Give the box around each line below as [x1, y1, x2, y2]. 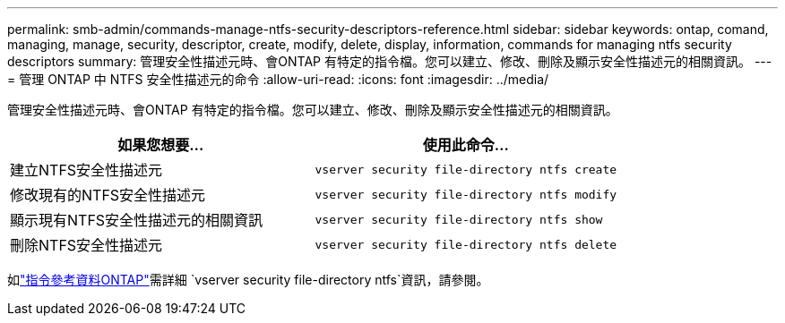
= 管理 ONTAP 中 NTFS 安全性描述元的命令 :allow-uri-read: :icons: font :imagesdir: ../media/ [7, 72, 549, 87]
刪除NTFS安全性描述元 [10, 236, 163, 254]
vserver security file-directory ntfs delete [315, 237, 617, 251]
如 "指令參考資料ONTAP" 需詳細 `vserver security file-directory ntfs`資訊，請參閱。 [7, 272, 489, 287]
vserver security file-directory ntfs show [315, 212, 603, 226]
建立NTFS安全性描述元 [10, 161, 163, 179]
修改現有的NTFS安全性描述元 [10, 186, 206, 204]
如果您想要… [117, 136, 204, 154]
